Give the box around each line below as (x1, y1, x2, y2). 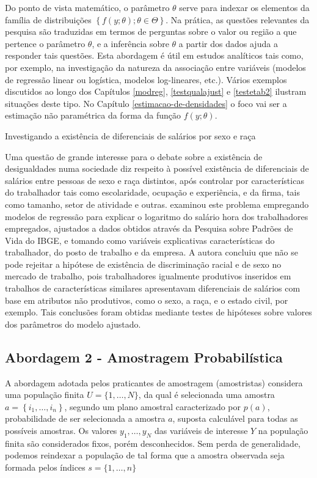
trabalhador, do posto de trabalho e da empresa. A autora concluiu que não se (5, 246, 298, 259)
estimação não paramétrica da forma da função (5, 109, 181, 122)
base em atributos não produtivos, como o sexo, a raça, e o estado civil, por (5, 293, 288, 306)
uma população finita (5, 388, 84, 401)
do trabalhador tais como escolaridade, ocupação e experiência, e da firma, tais (5, 186, 301, 199)
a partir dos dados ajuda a (178, 37, 278, 50)
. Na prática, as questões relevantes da (166, 13, 310, 26)
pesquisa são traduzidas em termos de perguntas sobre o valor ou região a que (5, 25, 297, 38)
